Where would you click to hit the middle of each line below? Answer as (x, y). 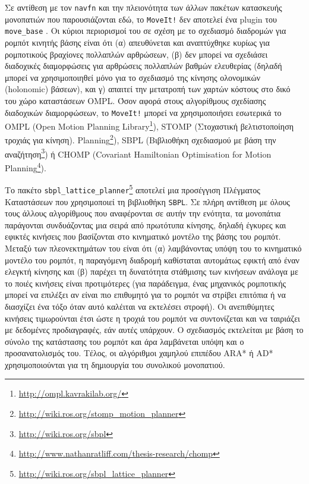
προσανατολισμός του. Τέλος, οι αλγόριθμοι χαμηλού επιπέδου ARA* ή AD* (139, 353)
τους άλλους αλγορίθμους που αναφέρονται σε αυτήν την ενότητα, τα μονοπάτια (143, 213)
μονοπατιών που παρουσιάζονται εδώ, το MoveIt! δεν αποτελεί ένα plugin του (141, 19)
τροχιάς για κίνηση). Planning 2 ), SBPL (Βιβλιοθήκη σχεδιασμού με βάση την (141, 139)
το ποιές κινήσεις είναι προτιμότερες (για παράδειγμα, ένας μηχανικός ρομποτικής (146, 283)
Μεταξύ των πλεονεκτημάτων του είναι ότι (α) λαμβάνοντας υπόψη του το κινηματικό (153, 248)
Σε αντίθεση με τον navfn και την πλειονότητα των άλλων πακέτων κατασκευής (144, 7)
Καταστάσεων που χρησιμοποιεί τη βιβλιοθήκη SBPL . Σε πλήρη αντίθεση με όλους (147, 201)
